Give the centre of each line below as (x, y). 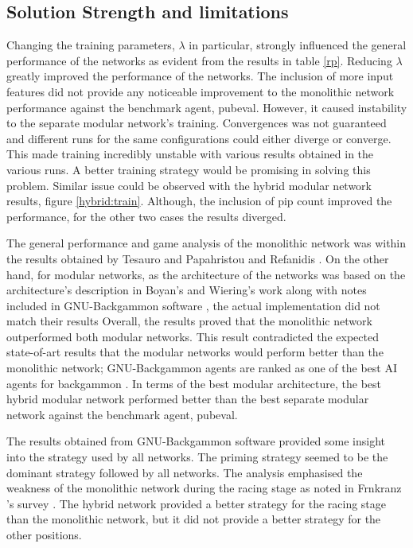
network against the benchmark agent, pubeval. (122, 414)
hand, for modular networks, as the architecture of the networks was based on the (206, 274)
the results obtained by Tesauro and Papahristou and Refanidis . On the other (198, 258)
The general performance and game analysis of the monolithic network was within (206, 243)
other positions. (44, 535)
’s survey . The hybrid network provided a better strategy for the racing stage (197, 503)
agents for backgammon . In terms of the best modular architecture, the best (194, 383)
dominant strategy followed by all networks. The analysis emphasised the (185, 472)
